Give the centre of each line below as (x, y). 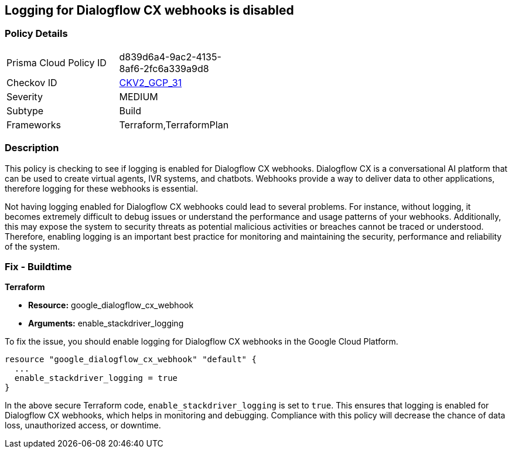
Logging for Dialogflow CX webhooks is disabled (149, 10)
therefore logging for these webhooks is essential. (101, 188)
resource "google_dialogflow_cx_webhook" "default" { (131, 360)
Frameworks (34, 125)
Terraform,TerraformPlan (174, 125)
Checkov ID (32, 82)
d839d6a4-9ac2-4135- (170, 57)
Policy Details (36, 34)
